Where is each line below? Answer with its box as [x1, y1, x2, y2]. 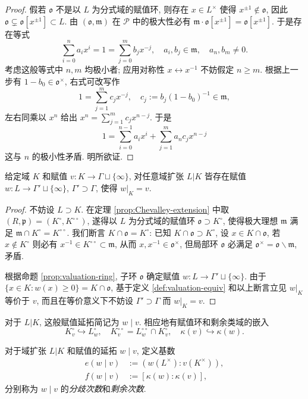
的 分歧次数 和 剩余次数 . [60, 382, 146, 394]
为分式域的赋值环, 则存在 [92, 3, 189, 15]
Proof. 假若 [5, 3, 46, 15]
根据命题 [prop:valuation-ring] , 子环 [5, 269, 137, 282]
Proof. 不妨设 [5, 202, 55, 215]
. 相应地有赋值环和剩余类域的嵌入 [139, 315, 269, 328]
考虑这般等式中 [5, 63, 63, 76]
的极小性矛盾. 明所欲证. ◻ [32, 149, 134, 162]
